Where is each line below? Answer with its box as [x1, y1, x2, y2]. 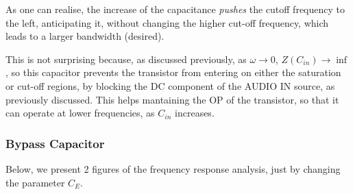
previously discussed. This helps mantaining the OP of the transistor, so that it [5, 92, 339, 106]
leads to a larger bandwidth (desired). [5, 29, 165, 43]
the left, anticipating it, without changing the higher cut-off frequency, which [5, 15, 329, 29]
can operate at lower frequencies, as [5, 106, 155, 120]
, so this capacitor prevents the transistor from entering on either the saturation [5, 65, 341, 80]
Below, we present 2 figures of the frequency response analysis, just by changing [5, 161, 341, 175]
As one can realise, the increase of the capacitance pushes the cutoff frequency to [5, 2, 345, 16]
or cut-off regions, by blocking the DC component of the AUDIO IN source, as [5, 78, 335, 93]
